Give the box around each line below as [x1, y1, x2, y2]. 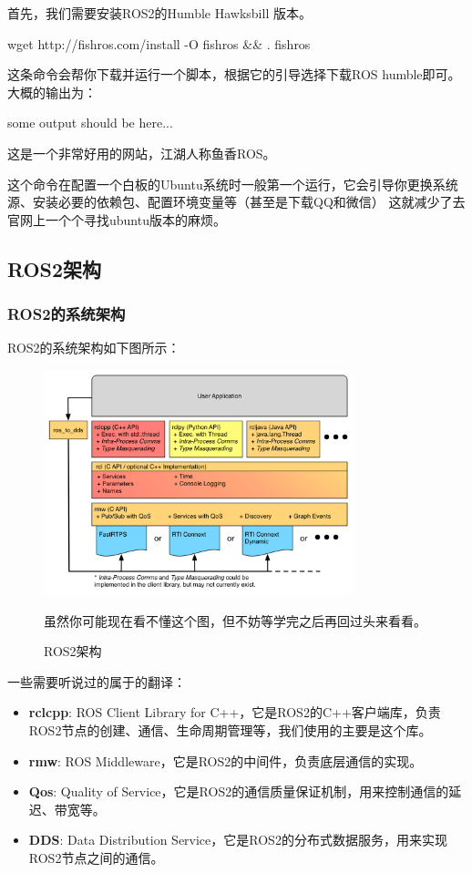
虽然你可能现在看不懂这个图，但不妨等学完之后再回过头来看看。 [44, 611, 426, 630]
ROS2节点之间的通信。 [28, 847, 164, 867]
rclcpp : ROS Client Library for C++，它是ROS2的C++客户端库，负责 [28, 703, 441, 722]
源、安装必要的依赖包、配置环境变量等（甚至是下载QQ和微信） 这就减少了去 [7, 192, 466, 211]
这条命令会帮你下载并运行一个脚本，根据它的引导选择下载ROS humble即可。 [7, 65, 461, 84]
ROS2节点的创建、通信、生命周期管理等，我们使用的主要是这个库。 [28, 721, 432, 739]
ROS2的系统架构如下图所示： [7, 338, 180, 357]
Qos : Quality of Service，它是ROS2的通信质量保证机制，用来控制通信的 [28, 782, 449, 801]
